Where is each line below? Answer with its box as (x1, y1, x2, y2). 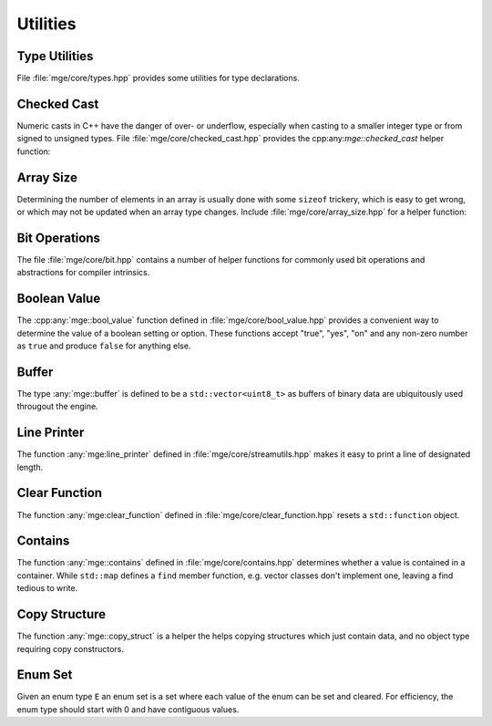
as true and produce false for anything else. (16, 340, 191, 351)
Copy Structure (16, 607, 107, 622)
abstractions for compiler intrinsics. (16, 267, 150, 278)
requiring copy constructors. (16, 643, 125, 654)
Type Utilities (16, 48, 94, 64)
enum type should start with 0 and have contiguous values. (16, 703, 240, 715)
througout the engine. (16, 401, 99, 412)
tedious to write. (16, 583, 78, 594)
